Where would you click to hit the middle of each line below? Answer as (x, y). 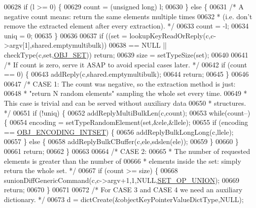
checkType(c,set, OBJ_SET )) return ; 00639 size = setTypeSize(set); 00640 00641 (126, 54)
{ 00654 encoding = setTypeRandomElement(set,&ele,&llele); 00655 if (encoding (126, 122)
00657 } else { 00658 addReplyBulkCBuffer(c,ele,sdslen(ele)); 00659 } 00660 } (121, 141)
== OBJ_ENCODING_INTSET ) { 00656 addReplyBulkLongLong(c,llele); (119, 132)
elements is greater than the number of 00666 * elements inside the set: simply (123, 161)
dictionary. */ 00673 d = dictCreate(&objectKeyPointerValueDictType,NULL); (124, 199)
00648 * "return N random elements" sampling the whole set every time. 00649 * (126, 93)
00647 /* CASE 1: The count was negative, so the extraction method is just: (120, 83)
